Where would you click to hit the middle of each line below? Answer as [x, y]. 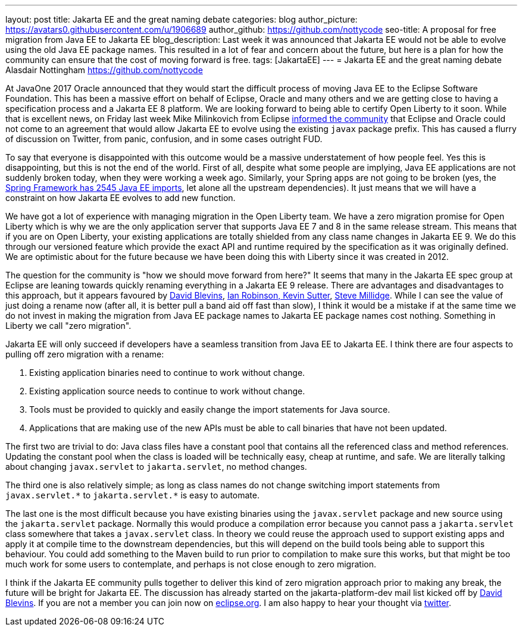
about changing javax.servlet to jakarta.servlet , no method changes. [156, 467]
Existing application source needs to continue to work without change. [167, 391]
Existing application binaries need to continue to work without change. [167, 373]
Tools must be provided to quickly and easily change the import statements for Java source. [210, 409]
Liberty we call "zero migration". [68, 326]
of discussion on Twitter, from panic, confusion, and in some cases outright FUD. [164, 139]
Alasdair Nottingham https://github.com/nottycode [104, 70]
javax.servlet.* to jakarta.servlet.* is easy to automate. [132, 495]
